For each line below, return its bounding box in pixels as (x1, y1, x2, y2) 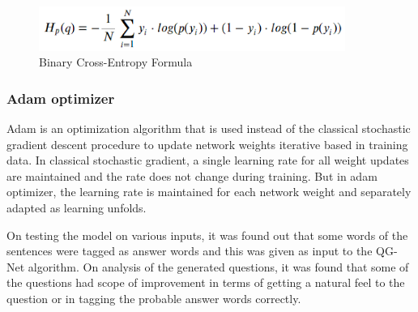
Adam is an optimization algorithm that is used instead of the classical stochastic (6, 120, 411, 137)
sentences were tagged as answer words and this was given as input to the (6, 242, 373, 259)
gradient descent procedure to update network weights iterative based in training (6, 135, 408, 152)
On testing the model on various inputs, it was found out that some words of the (6, 226, 408, 243)
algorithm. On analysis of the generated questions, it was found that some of (28, 258, 409, 275)
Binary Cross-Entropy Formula (39, 53, 193, 71)
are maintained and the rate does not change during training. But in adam (6, 167, 377, 184)
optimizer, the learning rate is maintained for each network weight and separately (6, 183, 412, 200)
